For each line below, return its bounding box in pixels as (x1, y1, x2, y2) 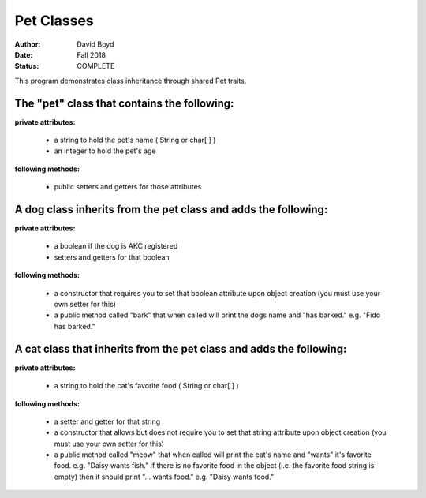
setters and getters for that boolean (54, 253, 170, 262)
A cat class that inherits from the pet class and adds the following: (14, 342, 347, 355)
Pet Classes (14, 12, 94, 29)
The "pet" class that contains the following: (14, 96, 234, 110)
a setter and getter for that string (54, 417, 161, 426)
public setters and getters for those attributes (54, 182, 202, 192)
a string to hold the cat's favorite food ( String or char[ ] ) (54, 381, 240, 391)
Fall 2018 (77, 50, 106, 59)
